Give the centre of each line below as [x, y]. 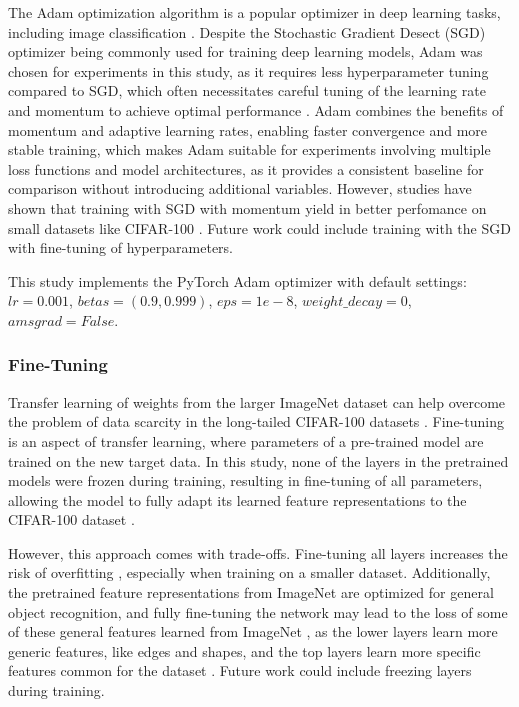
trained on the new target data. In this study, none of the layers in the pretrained [258, 460]
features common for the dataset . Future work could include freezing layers [240, 670]
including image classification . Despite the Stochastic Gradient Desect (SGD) [247, 31]
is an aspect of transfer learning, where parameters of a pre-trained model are [246, 440]
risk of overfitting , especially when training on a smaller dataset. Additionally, [249, 572]
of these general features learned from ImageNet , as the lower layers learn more [253, 631]
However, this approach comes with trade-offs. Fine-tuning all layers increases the [258, 552]
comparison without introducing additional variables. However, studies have [240, 188]
